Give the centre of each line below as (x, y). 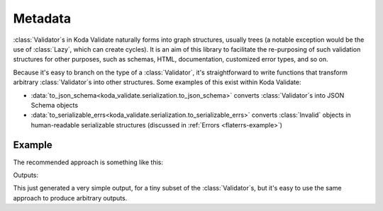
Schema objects (54, 105)
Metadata (42, 18)
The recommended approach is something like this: (88, 162)
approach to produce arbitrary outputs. (70, 198)
